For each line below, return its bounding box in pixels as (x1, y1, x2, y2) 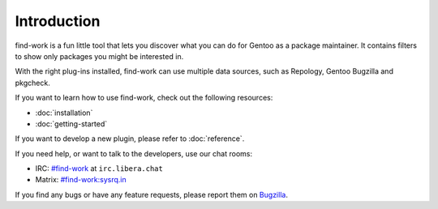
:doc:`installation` (35, 108, 93, 117)
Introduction (15, 12, 101, 30)
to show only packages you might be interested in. (15, 51, 184, 61)
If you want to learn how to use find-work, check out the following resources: (15, 93, 273, 103)
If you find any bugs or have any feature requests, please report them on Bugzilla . (15, 190, 288, 199)
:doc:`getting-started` (35, 118, 108, 129)
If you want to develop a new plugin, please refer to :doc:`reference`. (15, 134, 245, 143)
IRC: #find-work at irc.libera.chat (35, 164, 164, 173)
